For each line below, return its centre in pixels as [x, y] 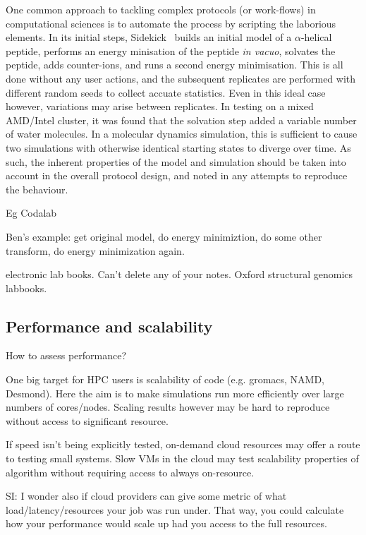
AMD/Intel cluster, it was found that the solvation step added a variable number [181, 120]
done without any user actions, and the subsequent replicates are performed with [181, 78]
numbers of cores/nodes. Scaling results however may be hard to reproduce [168, 407]
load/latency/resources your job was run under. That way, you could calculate [175, 509]
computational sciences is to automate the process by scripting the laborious [171, 23]
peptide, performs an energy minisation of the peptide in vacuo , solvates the [171, 50]
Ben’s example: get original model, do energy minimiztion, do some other [164, 236]
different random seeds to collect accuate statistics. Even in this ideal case [166, 92]
